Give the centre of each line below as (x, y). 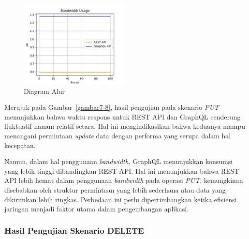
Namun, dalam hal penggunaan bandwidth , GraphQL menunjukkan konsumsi (119, 161)
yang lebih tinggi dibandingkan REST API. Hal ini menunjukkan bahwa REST (122, 171)
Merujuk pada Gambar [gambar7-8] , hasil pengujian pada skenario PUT (112, 107)
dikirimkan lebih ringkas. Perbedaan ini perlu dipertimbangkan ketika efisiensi (121, 199)
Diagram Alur (44, 91)
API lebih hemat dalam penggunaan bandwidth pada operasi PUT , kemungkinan (124, 180)
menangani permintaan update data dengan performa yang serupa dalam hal (118, 135)
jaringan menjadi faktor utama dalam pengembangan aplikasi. (96, 209)
